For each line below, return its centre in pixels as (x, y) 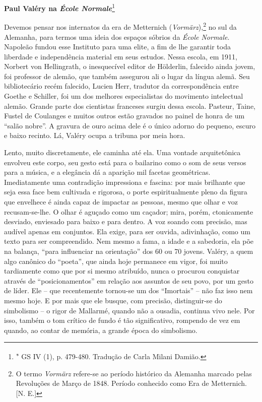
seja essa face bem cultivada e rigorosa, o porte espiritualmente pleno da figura (126, 192)
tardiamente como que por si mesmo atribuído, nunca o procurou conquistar (122, 271)
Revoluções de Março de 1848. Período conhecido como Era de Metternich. (131, 383)
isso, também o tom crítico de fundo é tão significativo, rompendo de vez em (122, 320)
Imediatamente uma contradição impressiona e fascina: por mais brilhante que (125, 182)
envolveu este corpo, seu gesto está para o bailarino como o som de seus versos (125, 162)
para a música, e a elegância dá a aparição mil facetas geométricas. (107, 172)
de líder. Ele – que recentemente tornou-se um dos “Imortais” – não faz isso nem (128, 290)
